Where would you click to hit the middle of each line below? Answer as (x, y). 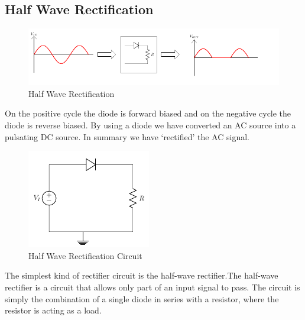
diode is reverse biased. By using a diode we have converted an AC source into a (150, 125)
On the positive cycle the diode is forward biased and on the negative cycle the (148, 113)
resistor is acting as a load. (53, 310)
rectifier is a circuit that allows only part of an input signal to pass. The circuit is (152, 287)
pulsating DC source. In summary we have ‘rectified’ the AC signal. (127, 136)
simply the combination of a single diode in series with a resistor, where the (142, 298)
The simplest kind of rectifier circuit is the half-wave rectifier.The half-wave (142, 275)
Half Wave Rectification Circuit (85, 255)
